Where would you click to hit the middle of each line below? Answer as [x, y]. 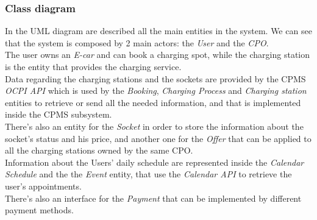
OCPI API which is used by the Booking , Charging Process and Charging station [156, 90]
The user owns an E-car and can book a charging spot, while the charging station [158, 55]
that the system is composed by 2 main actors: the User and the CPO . [137, 42]
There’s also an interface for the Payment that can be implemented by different [153, 198]
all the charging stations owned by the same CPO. [99, 150]
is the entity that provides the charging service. [93, 66]
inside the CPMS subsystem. [59, 114]
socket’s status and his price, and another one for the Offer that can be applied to [158, 138]
